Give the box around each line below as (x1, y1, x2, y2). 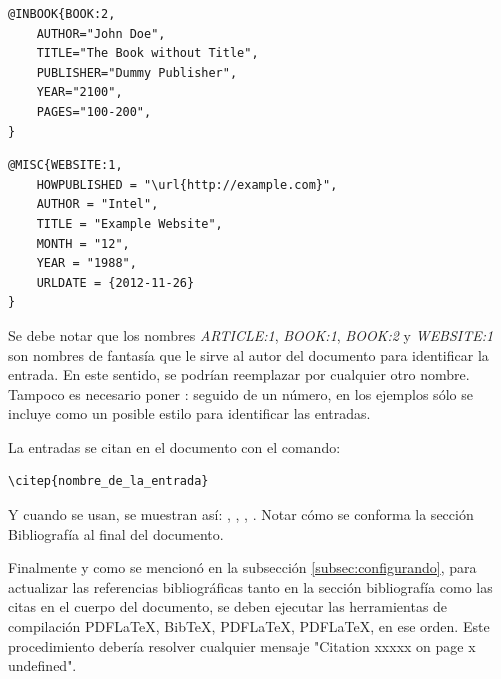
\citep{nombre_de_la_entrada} (8, 474, 209, 489)
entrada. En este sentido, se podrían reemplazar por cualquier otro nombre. (8, 364, 470, 385)
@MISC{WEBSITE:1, (8, 158, 123, 173)
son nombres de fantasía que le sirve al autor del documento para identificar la (8, 344, 489, 365)
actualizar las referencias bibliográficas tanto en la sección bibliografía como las (8, 576, 493, 597)
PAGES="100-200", (36, 104, 152, 119)
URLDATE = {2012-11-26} (36, 275, 195, 290)
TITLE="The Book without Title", (36, 46, 259, 61)
